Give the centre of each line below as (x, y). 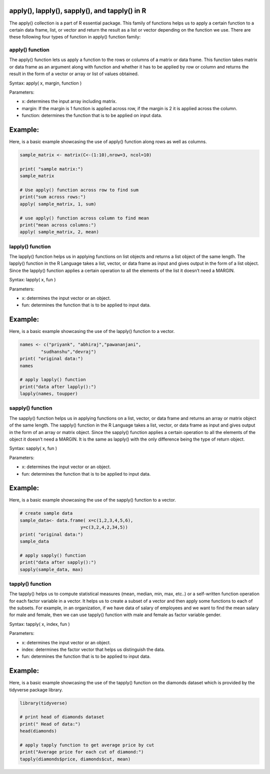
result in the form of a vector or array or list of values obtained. (74, 74)
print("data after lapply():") (58, 386)
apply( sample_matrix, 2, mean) (59, 232)
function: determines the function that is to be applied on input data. (92, 116)
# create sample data (46, 513)
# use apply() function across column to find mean (84, 218)
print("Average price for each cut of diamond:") (82, 752)
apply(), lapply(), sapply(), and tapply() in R (78, 11)
